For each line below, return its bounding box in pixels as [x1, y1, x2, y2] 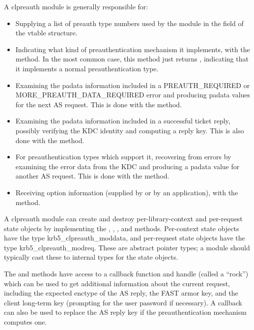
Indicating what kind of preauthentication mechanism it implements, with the [15, 44, 250, 54]
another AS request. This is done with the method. [15, 171, 169, 181]
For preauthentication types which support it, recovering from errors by [15, 151, 231, 162]
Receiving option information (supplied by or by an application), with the [15, 187, 238, 197]
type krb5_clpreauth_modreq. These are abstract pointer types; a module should [4, 242, 250, 252]
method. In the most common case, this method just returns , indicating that [15, 54, 249, 64]
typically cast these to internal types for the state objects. [4, 252, 178, 262]
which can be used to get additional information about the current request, [4, 278, 230, 288]
